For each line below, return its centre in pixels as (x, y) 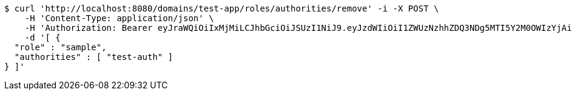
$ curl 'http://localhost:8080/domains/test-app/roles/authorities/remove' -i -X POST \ (222, 8)
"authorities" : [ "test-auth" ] (94, 57)
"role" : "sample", (60, 47)
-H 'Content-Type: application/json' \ (119, 18)
